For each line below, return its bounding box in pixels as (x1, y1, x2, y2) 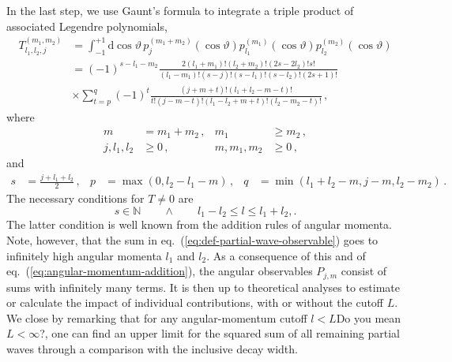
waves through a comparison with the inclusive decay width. (6, 340, 298, 356)
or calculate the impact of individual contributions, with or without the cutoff (6, 294, 384, 311)
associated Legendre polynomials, (6, 17, 168, 34)
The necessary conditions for (6, 190, 145, 207)
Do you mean (336, 309, 401, 326)
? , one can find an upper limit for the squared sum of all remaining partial (40, 325, 400, 341)
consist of (341, 263, 387, 279)
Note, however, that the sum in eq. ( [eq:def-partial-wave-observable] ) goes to (6, 231, 379, 248)
